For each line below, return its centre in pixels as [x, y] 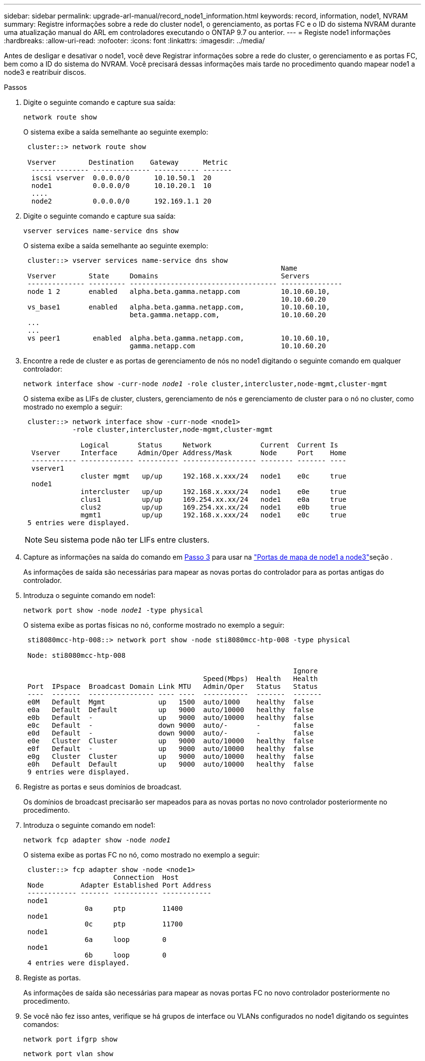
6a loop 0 [126, 940]
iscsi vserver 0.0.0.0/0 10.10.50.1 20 [121, 178]
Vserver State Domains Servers [169, 276]
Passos [16, 87]
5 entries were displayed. [79, 523]
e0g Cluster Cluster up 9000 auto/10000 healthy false [171, 756]
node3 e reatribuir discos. [45, 72]
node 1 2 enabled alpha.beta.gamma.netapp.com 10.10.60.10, [179, 291]
